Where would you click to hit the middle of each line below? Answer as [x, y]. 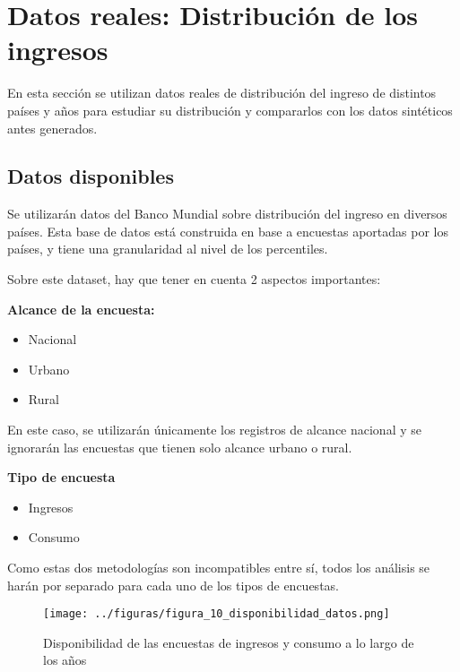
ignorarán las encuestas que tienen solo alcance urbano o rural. [180, 447]
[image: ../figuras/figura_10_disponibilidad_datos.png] [217, 614]
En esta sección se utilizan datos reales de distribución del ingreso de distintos [222, 93]
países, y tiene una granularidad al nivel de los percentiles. [168, 249]
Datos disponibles [91, 176]
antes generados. [52, 128]
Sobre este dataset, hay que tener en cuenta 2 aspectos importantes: [194, 279]
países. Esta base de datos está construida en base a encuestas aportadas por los [228, 231]
